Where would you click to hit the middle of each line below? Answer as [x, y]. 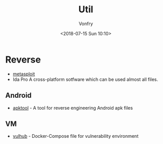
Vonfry [86, 24]
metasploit [24, 74]
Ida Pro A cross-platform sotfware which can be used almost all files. [85, 79]
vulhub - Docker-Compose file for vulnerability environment [76, 136]
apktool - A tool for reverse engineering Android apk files [73, 108]
